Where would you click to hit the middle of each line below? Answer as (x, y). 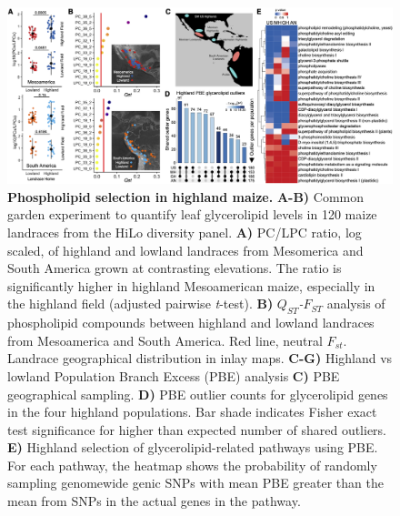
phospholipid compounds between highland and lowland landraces (191, 323)
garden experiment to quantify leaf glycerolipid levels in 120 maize (192, 214)
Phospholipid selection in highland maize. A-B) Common (186, 196)
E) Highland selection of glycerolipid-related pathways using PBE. (193, 447)
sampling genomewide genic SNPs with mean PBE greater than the (195, 483)
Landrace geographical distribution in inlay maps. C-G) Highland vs (200, 358)
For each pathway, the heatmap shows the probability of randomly (192, 465)
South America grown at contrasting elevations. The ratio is (175, 268)
